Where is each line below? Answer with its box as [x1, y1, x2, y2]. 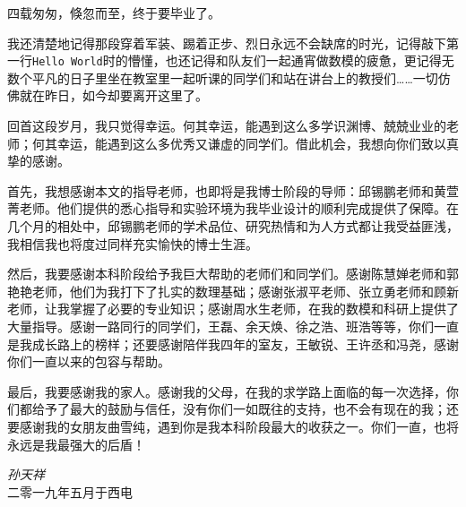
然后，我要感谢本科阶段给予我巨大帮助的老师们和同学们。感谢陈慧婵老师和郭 [7, 264, 459, 283]
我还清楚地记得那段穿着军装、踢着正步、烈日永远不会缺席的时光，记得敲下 [7, 33, 446, 52]
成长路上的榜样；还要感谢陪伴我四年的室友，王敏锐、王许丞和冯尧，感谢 [31, 334, 459, 353]
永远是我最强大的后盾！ [7, 434, 145, 453]
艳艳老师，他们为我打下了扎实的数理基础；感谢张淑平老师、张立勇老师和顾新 [7, 281, 459, 300]
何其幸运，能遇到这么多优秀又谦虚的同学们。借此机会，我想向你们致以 [31, 133, 446, 152]
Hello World [32, 56, 103, 69]
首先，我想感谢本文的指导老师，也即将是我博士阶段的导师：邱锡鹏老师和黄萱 [7, 181, 459, 200]
